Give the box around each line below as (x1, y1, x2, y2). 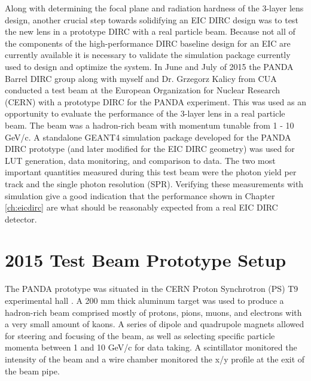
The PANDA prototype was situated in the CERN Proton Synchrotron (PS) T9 (5, 282, 298, 295)
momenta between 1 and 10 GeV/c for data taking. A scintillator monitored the (5, 341, 297, 353)
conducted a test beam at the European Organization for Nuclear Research (5, 84, 280, 96)
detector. (5, 212, 37, 225)
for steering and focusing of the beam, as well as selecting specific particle (5, 329, 275, 342)
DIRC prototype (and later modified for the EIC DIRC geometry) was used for (5, 142, 295, 155)
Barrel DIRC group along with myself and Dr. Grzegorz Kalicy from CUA (5, 72, 277, 84)
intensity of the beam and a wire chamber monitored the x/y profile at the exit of (5, 352, 305, 365)
